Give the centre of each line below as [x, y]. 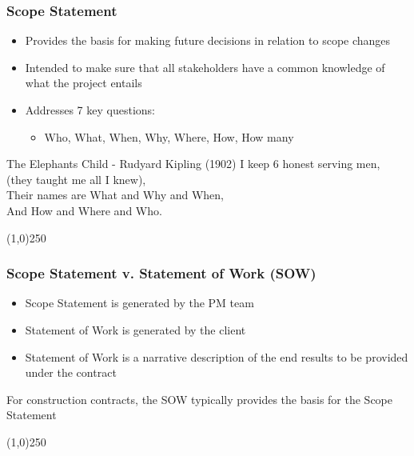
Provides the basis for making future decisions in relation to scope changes [208, 40]
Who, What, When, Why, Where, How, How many [169, 136]
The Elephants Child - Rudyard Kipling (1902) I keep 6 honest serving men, [193, 164]
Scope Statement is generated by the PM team [139, 303]
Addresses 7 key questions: [90, 110]
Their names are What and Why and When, [115, 195]
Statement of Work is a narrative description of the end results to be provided [217, 356]
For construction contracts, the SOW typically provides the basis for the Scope [200, 399]
